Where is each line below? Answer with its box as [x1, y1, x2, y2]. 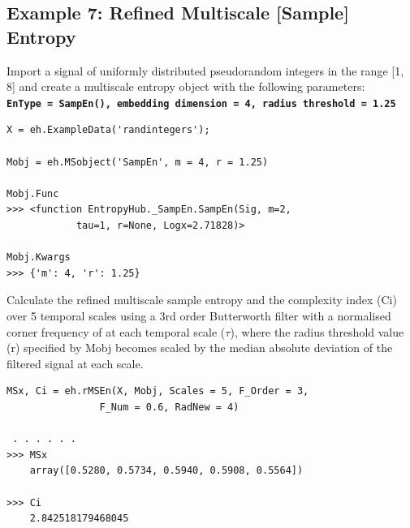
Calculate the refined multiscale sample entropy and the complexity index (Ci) [6, 291, 397, 308]
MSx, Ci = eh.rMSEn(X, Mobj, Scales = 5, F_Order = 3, [6, 385, 309, 397]
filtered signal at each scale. [6, 354, 144, 371]
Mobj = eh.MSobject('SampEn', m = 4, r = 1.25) [6, 156, 269, 168]
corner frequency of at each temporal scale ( [6, 323, 226, 340]
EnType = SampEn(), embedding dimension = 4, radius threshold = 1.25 [6, 97, 396, 109]
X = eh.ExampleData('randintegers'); [6, 124, 210, 136]
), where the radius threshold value [230, 323, 404, 340]
